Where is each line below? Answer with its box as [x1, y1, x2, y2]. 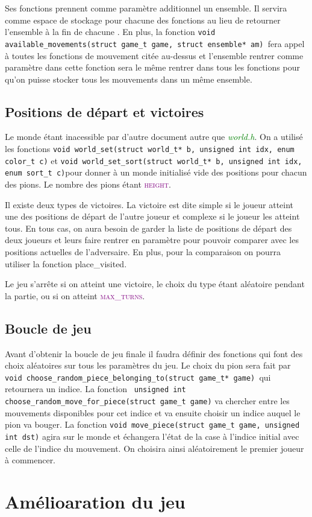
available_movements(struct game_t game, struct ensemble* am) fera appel [5, 37, 305, 49]
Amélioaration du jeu [5, 489, 186, 514]
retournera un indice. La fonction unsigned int [5, 382, 186, 395]
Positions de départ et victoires [5, 102, 204, 121]
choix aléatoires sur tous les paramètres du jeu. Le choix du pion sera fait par [5, 359, 291, 372]
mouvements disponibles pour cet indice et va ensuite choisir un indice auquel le [5, 406, 301, 419]
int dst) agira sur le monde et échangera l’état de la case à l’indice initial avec [5, 430, 299, 442]
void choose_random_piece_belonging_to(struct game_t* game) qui [5, 370, 271, 383]
